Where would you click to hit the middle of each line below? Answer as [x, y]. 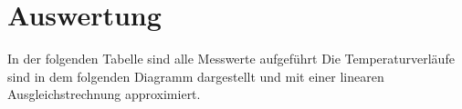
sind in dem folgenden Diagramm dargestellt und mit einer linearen [196, 76]
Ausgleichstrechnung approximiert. [104, 94]
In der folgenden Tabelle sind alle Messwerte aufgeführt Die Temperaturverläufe [231, 59]
